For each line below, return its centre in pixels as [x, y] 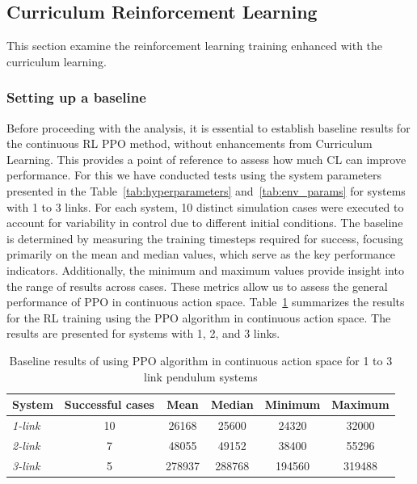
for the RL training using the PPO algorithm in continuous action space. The [199, 317]
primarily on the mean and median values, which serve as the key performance [201, 254]
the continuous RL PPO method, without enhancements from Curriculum [190, 143]
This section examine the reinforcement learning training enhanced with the [195, 46]
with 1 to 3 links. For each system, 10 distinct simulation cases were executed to [205, 206]
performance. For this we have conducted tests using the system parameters [194, 175]
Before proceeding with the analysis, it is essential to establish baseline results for [208, 127]
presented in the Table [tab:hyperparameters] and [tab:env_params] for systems [206, 190]
